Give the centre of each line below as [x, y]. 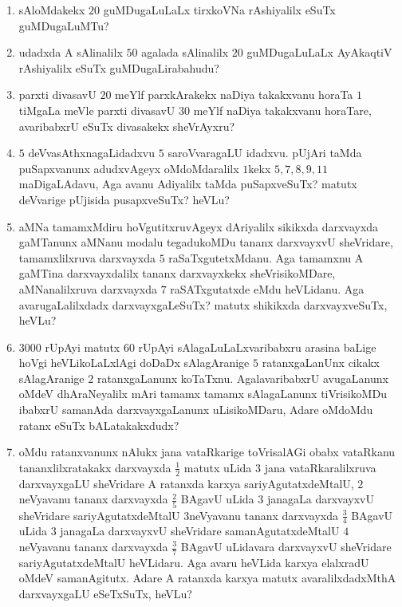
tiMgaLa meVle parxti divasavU [97, 110]
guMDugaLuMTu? [64, 25]
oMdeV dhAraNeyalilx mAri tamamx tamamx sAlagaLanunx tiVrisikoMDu [203, 394]
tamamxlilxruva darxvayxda [87, 257]
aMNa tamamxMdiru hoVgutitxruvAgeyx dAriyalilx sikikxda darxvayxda [199, 226]
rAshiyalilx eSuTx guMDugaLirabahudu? [119, 67]
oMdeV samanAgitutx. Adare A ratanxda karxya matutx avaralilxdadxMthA [207, 578]
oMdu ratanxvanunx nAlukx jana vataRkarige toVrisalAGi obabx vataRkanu [207, 452]
